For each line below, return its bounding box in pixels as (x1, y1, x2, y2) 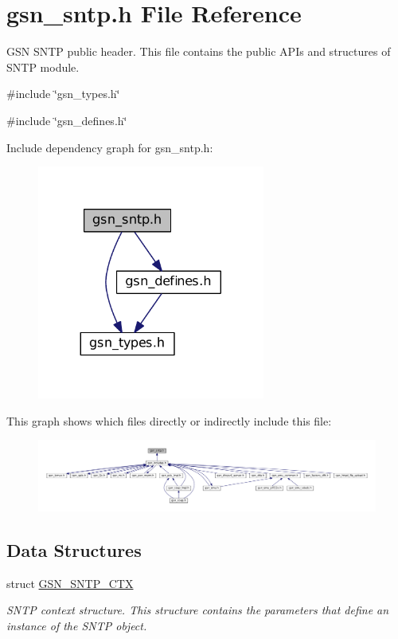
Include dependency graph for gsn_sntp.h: (6, 139, 213, 155)
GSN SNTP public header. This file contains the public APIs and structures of (6, 43, 391, 60)
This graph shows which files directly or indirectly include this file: (6, 412, 332, 429)
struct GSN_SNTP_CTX (6, 574, 134, 591)
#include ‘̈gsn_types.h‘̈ (6, 85, 120, 102)
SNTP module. (6, 58, 80, 75)
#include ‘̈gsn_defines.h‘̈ (6, 112, 127, 128)
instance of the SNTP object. (6, 617, 147, 634)
